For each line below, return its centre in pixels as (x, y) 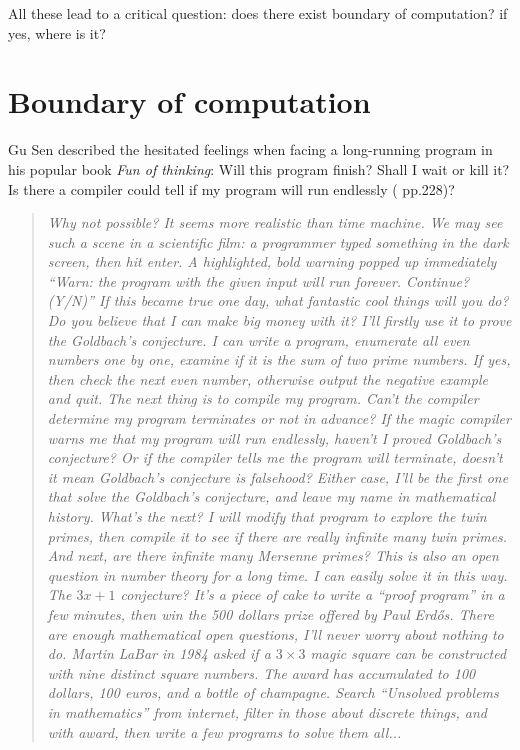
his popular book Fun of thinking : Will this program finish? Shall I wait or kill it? (259, 168)
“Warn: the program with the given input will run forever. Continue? (258, 280)
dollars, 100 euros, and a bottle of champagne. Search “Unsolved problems (273, 692)
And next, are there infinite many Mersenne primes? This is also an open (273, 555)
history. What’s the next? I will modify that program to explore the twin (267, 516)
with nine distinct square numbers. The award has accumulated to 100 (261, 672)
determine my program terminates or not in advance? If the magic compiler (279, 418)
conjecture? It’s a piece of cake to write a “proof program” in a (312, 594)
